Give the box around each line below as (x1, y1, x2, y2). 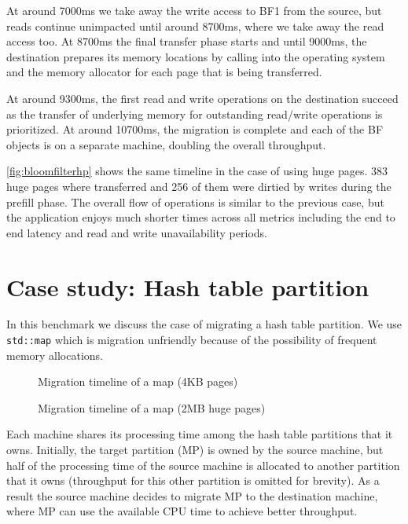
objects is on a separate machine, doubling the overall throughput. (6, 136, 326, 152)
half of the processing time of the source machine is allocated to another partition (6, 456, 400, 473)
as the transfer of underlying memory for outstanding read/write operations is (6, 105, 383, 122)
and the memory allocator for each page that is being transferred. (6, 64, 322, 80)
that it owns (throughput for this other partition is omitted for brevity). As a (6, 472, 380, 489)
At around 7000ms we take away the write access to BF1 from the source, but (6, 2, 382, 18)
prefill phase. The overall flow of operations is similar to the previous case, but (6, 193, 384, 210)
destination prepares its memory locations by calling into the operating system (6, 48, 385, 64)
